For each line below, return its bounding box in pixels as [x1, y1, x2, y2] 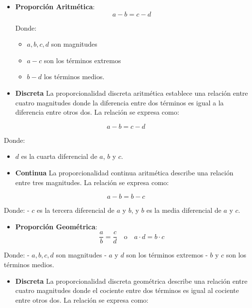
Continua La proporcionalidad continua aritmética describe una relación [15, 167, 234, 177]
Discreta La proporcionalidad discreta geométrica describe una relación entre [15, 275, 248, 286]
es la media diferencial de [146, 205, 221, 215]
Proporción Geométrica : [15, 221, 97, 231]
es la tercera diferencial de [37, 205, 115, 215]
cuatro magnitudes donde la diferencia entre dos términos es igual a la [15, 97, 224, 107]
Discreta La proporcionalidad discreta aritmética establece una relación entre [15, 87, 248, 98]
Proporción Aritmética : [15, 1, 95, 11]
